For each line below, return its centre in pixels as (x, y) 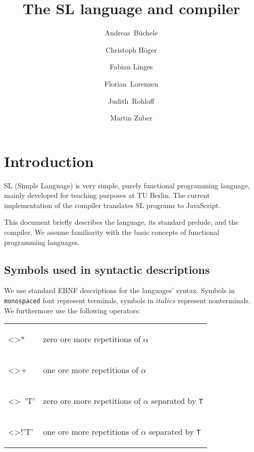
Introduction (49, 161)
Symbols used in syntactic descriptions (107, 269)
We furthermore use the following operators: (72, 310)
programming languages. (42, 242)
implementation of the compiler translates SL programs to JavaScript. (112, 205)
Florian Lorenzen (131, 83)
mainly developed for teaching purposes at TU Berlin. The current (107, 195)
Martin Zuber (131, 118)
